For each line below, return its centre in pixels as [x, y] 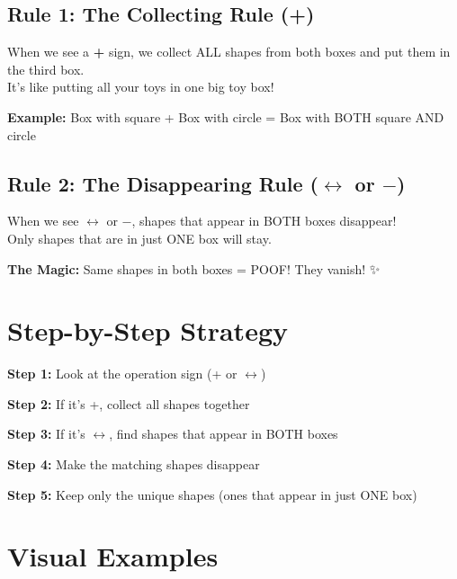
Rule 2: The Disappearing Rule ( [163, 183]
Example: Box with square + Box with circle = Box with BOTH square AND [226, 116]
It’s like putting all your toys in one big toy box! [141, 87]
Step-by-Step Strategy [148, 330]
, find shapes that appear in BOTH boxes [224, 434]
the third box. [46, 69]
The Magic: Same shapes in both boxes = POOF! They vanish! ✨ [194, 268]
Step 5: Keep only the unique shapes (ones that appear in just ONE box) [212, 494]
